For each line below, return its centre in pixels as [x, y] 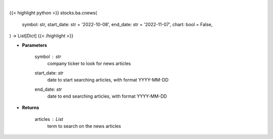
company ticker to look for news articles [89, 63]
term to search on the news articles [84, 126]
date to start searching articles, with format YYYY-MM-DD [108, 80]
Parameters [35, 45]
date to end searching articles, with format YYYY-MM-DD [107, 96]
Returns [31, 108]
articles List [49, 119]
